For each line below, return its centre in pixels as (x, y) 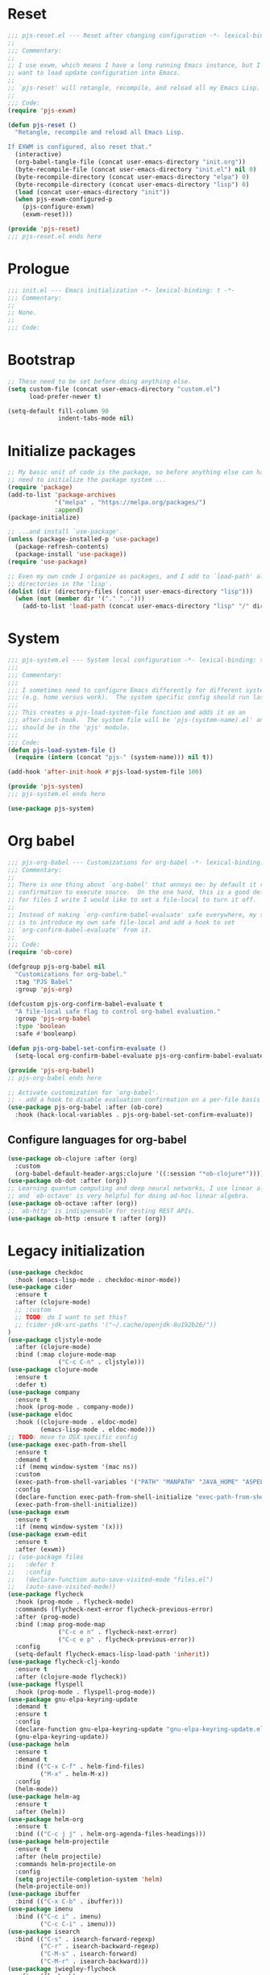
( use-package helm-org (46, 1819)
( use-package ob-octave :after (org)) (73, 1204)
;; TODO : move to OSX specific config (73, 1437)
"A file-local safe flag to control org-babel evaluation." (118, 1011)
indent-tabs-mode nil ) (96, 419)
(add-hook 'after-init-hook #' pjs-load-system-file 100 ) (105, 772)
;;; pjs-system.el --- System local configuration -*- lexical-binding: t (136, 660)
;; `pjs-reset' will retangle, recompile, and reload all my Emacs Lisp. (134, 88)
